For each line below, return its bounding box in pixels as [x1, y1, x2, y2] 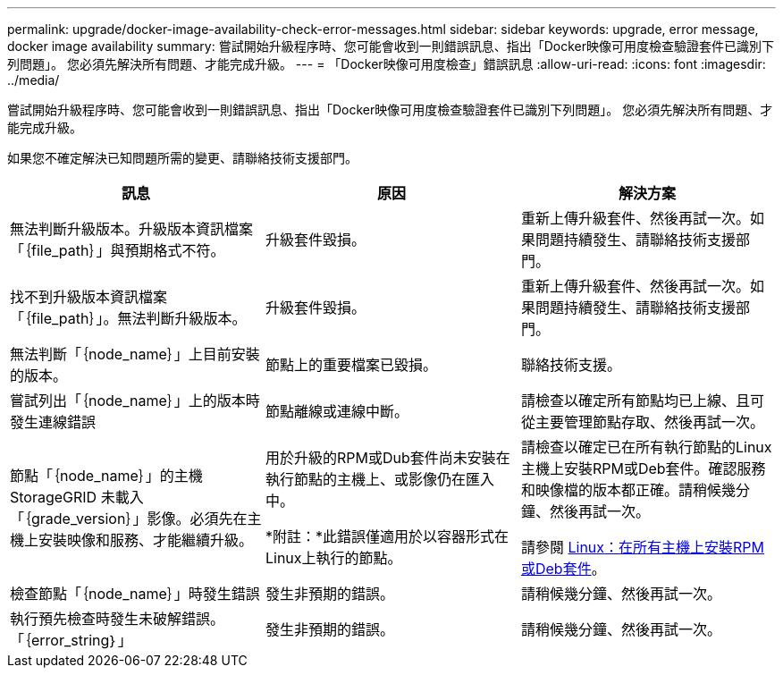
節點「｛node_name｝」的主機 [10, 467, 203, 485]
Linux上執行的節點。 [265, 549, 402, 567]
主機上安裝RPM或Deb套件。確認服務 [520, 460, 766, 477]
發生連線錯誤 [10, 413, 97, 431]
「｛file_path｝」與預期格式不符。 [10, 241, 225, 259]
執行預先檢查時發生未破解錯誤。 [10, 610, 225, 628]
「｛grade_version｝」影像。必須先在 [10, 510, 248, 527]
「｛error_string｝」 [10, 631, 132, 649]
